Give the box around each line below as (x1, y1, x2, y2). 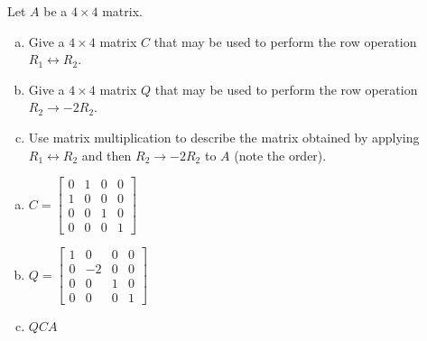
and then (81, 145, 132, 164)
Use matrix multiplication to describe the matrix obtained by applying (28, 127, 420, 146)
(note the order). (234, 145, 327, 164)
